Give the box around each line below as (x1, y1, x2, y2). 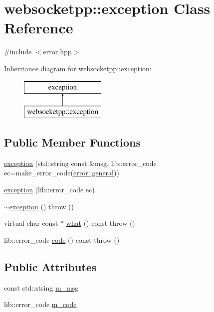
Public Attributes (4, 259, 97, 274)
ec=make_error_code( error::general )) (4, 167, 119, 178)
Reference (4, 17, 73, 38)
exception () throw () (9, 201, 74, 211)
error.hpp (43, 46, 72, 57)
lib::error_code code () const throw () (4, 234, 120, 245)
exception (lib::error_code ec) (4, 184, 95, 195)
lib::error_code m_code (4, 299, 77, 310)
